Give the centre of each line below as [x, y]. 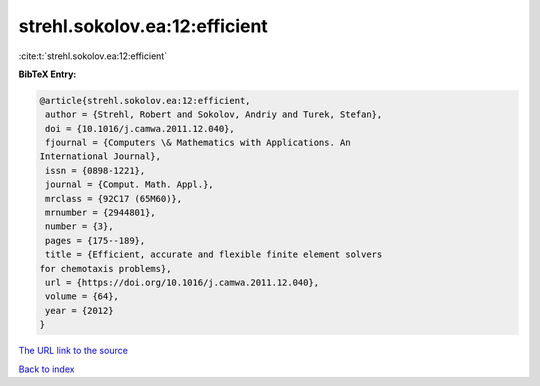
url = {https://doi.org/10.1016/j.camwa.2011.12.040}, [182, 282]
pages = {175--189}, [95, 240]
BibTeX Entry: [47, 74]
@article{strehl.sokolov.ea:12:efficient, [145, 100]
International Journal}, [100, 156]
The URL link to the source [73, 351]
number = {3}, [79, 226]
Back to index [46, 369]
